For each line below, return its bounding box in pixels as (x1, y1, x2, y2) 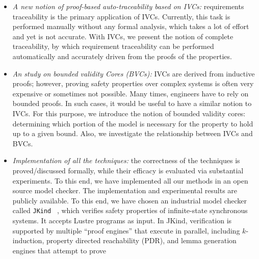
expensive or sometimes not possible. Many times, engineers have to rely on (12, 88, 249, 98)
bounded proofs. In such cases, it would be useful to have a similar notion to (12, 98, 252, 109)
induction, (12, 235, 44, 246)
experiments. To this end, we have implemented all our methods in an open (12, 175, 248, 186)
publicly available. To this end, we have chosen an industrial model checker (12, 195, 247, 205)
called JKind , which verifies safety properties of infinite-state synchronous (12, 205, 248, 216)
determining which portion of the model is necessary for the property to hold (12, 118, 253, 128)
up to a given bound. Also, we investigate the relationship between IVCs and (12, 128, 253, 139)
